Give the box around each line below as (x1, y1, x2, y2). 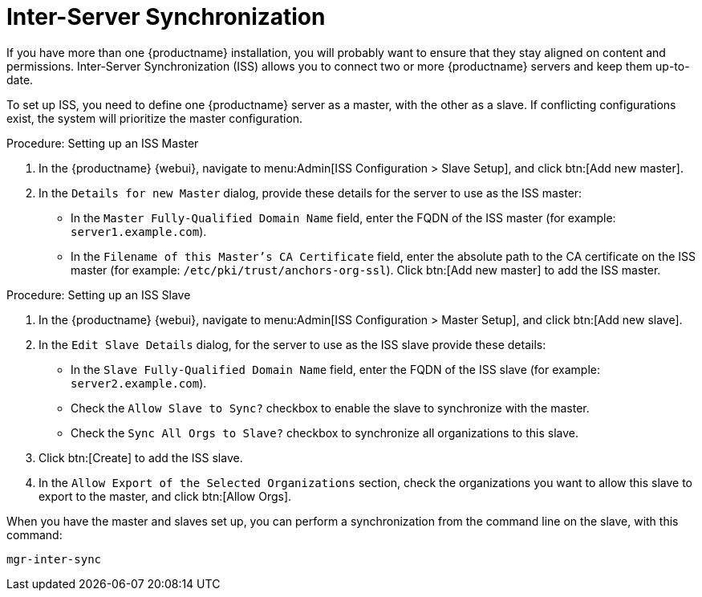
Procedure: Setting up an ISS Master (6, 136, 199, 150)
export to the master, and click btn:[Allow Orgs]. (39, 489, 292, 503)
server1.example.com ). (71, 224, 207, 238)
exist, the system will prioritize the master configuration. (6, 111, 303, 125)
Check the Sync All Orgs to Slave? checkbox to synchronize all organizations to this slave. (71, 425, 578, 440)
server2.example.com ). (71, 376, 207, 390)
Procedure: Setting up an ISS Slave (6, 287, 191, 302)
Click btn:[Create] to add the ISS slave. (39, 450, 243, 465)
